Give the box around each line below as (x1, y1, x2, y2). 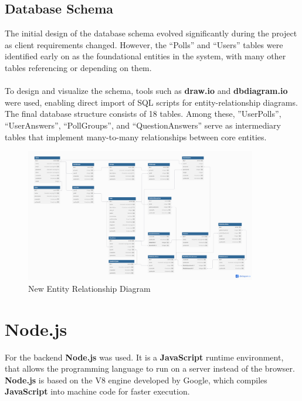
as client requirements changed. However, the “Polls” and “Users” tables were (5, 38, 283, 50)
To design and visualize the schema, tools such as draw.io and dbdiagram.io (5, 85, 288, 97)
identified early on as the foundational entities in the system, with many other (5, 50, 286, 62)
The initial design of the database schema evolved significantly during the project (5, 27, 297, 39)
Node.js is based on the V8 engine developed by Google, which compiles (5, 373, 267, 386)
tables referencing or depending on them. (5, 61, 152, 73)
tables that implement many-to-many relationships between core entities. (5, 130, 267, 143)
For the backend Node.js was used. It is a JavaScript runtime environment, (5, 351, 284, 363)
